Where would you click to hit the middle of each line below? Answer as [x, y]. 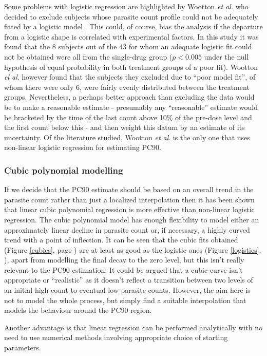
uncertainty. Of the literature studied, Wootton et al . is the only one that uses [127, 137]
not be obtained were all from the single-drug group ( [88, 56]
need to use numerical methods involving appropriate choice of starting [116, 337]
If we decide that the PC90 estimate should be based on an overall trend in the [129, 189]
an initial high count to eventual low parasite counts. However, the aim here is [127, 290]
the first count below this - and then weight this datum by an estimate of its [125, 127]
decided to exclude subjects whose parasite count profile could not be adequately [131, 16]
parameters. [23, 348]
